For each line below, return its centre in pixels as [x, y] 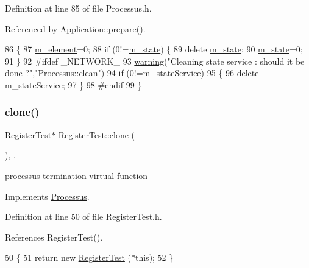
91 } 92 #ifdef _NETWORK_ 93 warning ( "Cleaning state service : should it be [155, 61]
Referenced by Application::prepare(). [75, 28]
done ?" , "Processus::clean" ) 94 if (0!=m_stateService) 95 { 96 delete [132, 73]
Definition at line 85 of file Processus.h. [78, 8]
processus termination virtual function [76, 175]
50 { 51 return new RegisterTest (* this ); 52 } [89, 257]
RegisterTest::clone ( [97, 134]
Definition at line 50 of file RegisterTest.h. [83, 217]
